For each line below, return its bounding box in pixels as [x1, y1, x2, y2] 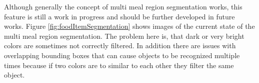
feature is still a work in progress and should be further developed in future [4, 11, 235, 21]
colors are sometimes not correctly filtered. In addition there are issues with [4, 40, 236, 51]
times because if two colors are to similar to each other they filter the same [4, 60, 234, 70]
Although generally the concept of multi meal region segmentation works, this [4, 1, 242, 11]
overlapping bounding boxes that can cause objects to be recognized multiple [4, 50, 240, 60]
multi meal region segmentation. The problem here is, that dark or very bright [4, 30, 244, 41]
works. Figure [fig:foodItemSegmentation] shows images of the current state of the [4, 21, 255, 31]
